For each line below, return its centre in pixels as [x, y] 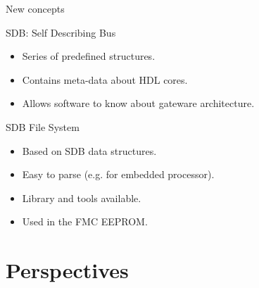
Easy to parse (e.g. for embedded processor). [118, 174]
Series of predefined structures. [89, 56]
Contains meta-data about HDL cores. [105, 79]
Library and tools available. [82, 198]
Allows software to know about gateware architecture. [138, 103]
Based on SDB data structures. [89, 150]
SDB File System [43, 126]
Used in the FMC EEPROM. [85, 221]
